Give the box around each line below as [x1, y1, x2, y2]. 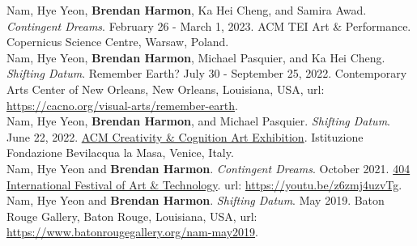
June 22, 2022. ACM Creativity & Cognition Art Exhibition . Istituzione [6, 128, 364, 145]
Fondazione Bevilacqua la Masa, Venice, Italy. [6, 144, 234, 161]
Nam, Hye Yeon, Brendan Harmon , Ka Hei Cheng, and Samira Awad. [6, 2, 367, 18]
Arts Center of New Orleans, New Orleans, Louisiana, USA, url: [6, 80, 325, 97]
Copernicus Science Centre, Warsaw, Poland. [6, 33, 229, 50]
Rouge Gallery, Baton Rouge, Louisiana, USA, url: [6, 207, 257, 224]
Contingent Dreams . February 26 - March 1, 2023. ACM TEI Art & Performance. [6, 17, 411, 34]
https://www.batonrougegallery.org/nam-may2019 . [6, 223, 258, 240]
